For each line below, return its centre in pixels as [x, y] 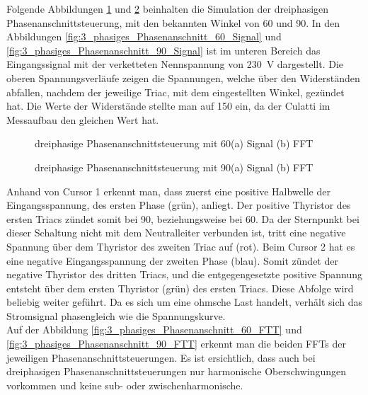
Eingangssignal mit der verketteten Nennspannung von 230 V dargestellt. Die [175, 64]
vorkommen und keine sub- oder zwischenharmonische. [125, 385]
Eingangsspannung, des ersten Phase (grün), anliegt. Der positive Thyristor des [179, 205]
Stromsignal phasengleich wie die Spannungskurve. [116, 315]
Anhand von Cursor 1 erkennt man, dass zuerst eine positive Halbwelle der [168, 191]
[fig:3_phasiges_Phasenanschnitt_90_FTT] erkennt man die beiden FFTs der [176, 344]
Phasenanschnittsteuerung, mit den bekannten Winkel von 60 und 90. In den [173, 22]
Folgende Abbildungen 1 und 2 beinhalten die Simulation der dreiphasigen [168, 8]
